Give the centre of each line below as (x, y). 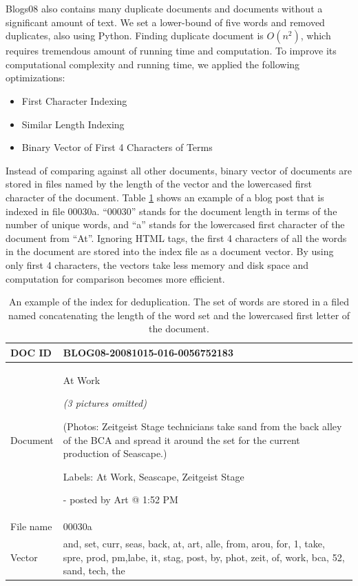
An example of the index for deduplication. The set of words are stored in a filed (179, 302)
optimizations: (35, 78)
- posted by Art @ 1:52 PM (120, 499)
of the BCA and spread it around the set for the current (181, 439)
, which (316, 36)
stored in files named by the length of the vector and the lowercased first (159, 184)
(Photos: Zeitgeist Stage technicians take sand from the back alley (202, 426)
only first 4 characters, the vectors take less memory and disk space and (157, 264)
